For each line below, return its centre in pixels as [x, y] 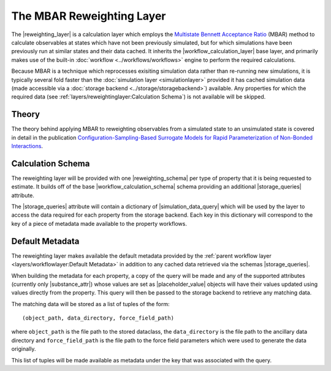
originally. [24, 349]
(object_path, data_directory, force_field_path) [98, 318]
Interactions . [27, 146]
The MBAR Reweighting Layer [89, 16]
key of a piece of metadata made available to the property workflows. [99, 223]
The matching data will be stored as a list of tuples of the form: [90, 304]
